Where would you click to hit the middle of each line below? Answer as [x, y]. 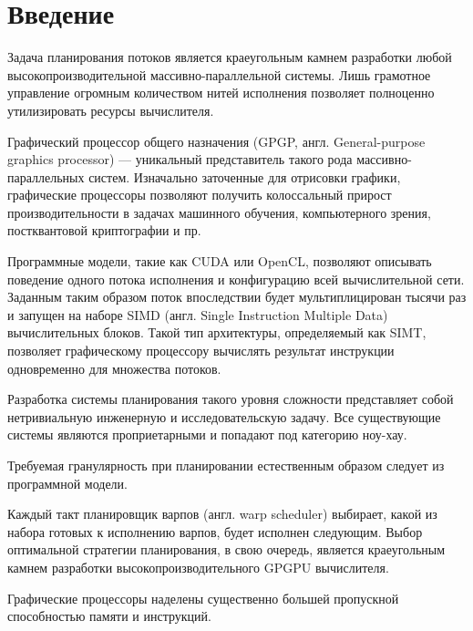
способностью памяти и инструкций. [109, 616]
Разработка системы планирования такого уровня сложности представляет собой [231, 399]
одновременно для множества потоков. [114, 368]
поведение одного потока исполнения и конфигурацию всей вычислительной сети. [236, 279]
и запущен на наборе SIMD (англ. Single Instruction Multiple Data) [198, 314]
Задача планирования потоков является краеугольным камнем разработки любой [230, 57]
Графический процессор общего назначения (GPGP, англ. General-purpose [216, 141]
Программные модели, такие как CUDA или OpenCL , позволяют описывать [220, 261]
